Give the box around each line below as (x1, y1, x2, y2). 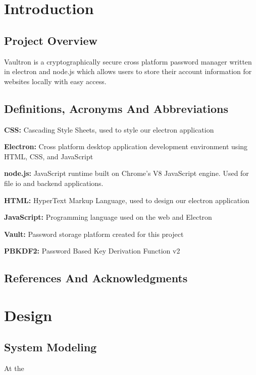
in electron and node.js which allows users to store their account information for (4, 66, 252, 77)
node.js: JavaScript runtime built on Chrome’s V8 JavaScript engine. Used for (4, 168, 249, 178)
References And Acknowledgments (4, 270, 188, 286)
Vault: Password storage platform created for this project (4, 228, 184, 239)
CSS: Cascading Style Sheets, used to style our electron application (4, 124, 214, 135)
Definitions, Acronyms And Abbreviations (4, 100, 229, 116)
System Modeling (4, 339, 97, 355)
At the (4, 363, 24, 373)
